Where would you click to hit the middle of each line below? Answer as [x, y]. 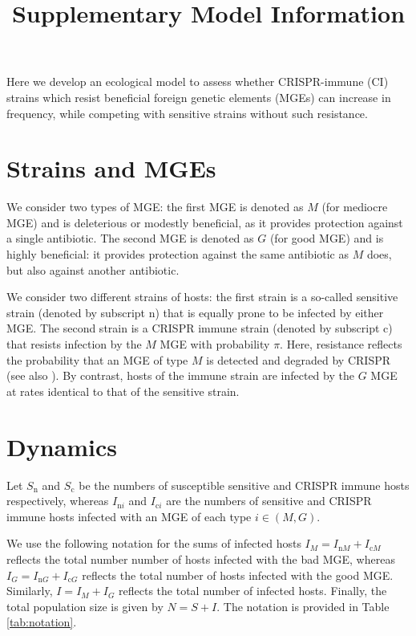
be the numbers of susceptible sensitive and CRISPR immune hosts [244, 485]
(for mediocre [355, 207]
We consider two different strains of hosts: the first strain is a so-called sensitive [202, 297]
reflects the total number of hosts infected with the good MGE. [238, 575]
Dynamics [62, 446]
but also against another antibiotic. [93, 269]
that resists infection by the [74, 344]
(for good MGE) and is [327, 238]
